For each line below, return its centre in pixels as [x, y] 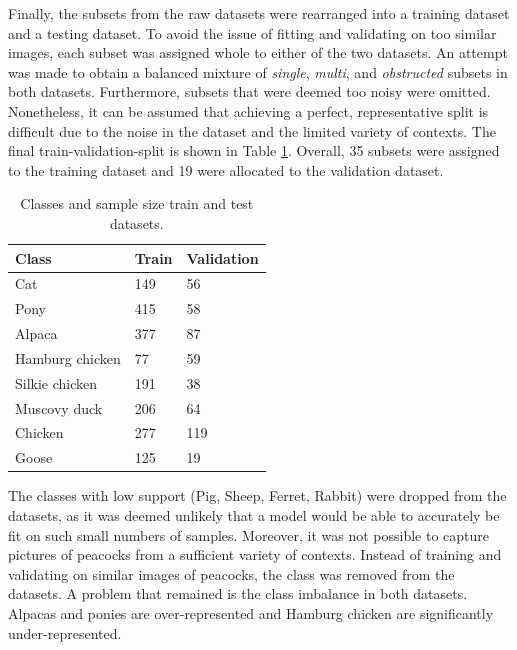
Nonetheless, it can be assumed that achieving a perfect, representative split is [248, 110]
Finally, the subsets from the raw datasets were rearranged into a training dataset [259, 13]
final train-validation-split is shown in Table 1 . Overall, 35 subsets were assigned [254, 150]
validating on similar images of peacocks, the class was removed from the [231, 573]
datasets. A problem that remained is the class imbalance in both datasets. [238, 593]
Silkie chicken [56, 382]
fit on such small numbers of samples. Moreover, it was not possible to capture [249, 534]
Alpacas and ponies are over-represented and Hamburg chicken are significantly [251, 612]
